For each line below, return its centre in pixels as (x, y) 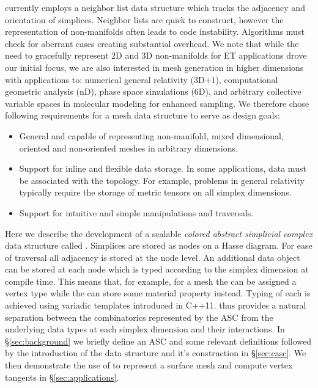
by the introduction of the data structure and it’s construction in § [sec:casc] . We (156, 353)
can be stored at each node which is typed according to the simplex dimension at (157, 269)
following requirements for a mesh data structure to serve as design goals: (142, 115)
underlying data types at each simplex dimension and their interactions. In (145, 329)
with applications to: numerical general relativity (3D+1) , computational (142, 79)
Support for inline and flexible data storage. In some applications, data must (163, 168)
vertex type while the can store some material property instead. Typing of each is (158, 293)
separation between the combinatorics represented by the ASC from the (139, 317)
